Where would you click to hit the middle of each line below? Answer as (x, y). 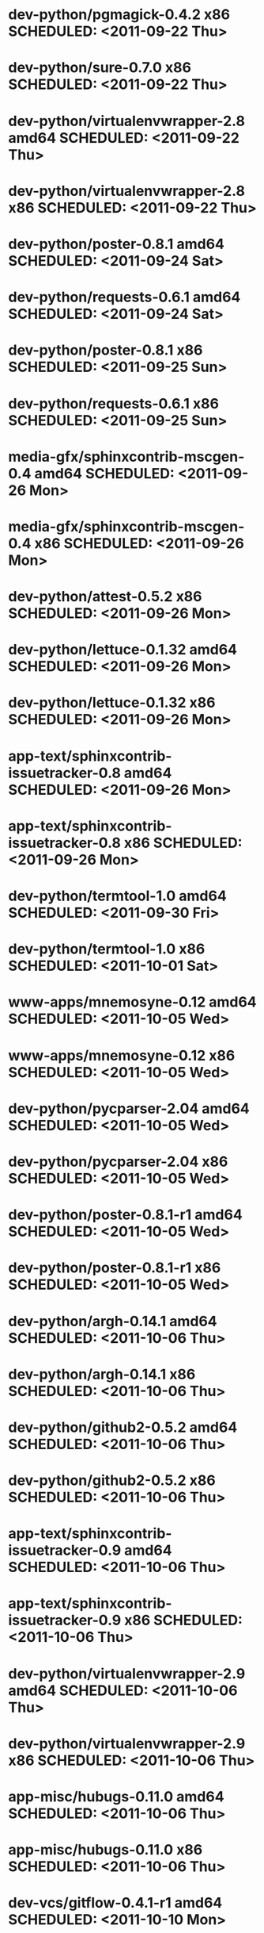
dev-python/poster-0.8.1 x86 (106, 350)
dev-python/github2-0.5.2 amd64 (123, 1427)
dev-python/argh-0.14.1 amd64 (113, 1321)
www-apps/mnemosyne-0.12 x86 (122, 1055)
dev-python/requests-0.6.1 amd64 (124, 297)
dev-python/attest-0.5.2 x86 (106, 597)
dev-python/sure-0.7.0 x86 (100, 68)
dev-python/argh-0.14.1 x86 (102, 1374)
